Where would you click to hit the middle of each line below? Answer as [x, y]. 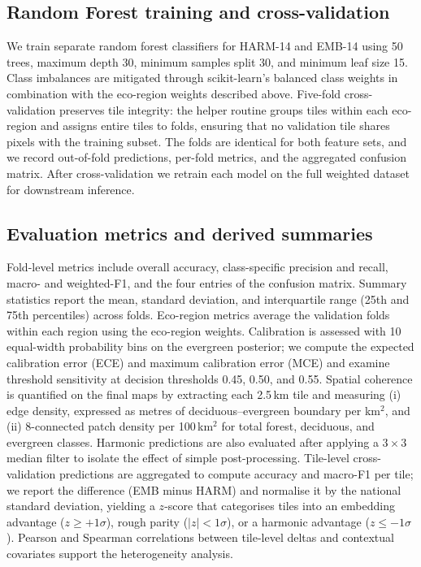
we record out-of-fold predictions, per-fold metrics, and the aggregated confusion [207, 157]
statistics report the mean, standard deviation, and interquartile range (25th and [208, 299]
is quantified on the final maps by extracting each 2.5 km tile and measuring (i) [204, 394]
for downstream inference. [71, 189]
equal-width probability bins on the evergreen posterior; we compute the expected [210, 346]
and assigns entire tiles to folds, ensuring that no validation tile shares [215, 126]
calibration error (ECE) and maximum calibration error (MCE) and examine [198, 362]
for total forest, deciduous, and [298, 426]
